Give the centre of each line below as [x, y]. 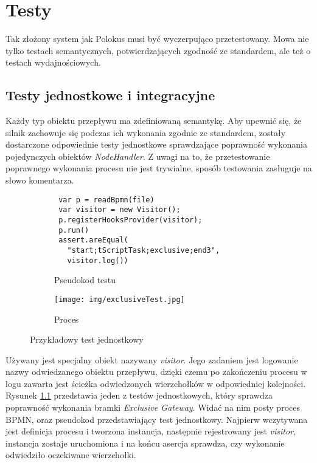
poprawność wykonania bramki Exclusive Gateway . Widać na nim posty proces [153, 407]
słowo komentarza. [40, 180]
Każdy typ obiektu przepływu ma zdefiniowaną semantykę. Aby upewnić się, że [154, 121]
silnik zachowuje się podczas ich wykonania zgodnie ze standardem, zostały [146, 132]
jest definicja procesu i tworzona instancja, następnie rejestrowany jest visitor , [151, 431]
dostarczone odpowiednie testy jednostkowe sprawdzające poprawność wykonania [156, 144]
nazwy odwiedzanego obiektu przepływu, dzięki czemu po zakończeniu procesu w [156, 372]
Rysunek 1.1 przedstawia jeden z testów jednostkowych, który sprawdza [139, 395]
